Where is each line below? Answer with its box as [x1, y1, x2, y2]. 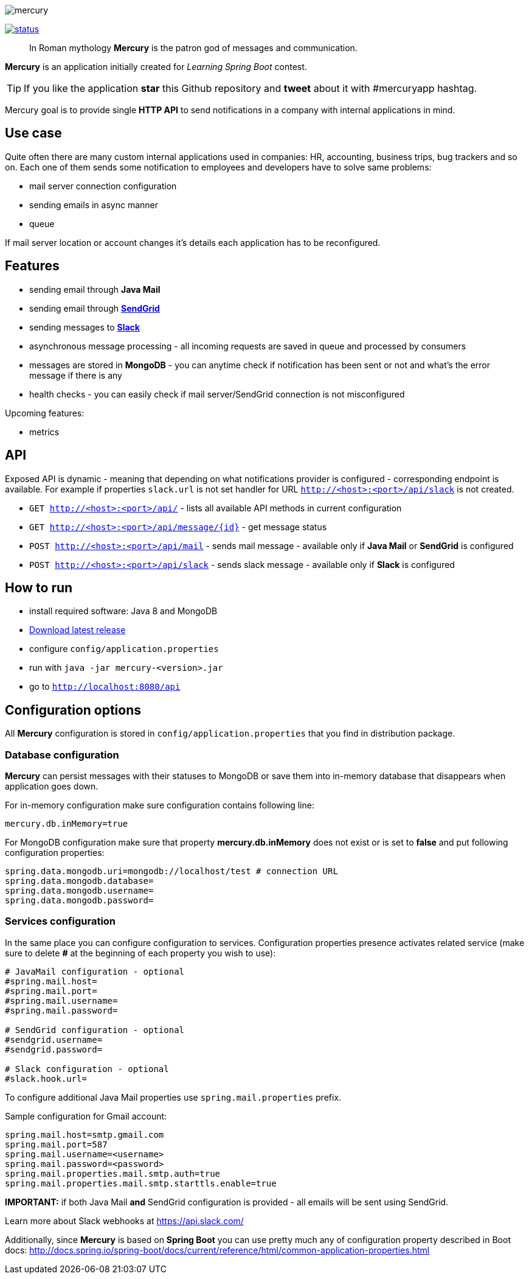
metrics [29, 426, 60, 437]
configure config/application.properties [29, 643, 219, 654]
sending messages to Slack [29, 321, 140, 332]
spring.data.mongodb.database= [5, 875, 154, 886]
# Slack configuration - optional [5, 1063, 169, 1074]
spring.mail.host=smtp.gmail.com [5, 1129, 164, 1140]
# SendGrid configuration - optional [5, 1025, 185, 1035]
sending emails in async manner [29, 199, 159, 210]
